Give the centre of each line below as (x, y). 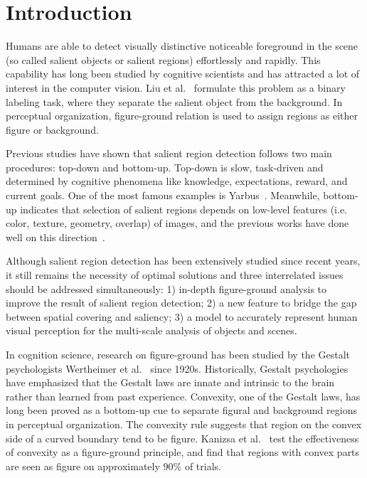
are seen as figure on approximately (83, 466)
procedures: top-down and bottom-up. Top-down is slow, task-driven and (165, 167)
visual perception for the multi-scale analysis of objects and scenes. (151, 330)
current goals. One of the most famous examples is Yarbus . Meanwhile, (163, 195)
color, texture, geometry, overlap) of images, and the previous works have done (177, 223)
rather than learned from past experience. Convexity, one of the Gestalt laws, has (183, 396)
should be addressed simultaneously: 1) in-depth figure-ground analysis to (166, 288)
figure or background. (52, 129)
